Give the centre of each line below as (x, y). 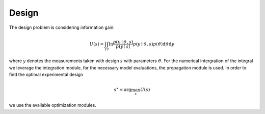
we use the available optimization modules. (53, 105)
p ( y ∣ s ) (123, 47)
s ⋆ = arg (122, 89)
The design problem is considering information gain (61, 27)
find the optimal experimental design (46, 75)
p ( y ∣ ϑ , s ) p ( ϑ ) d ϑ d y (153, 44)
